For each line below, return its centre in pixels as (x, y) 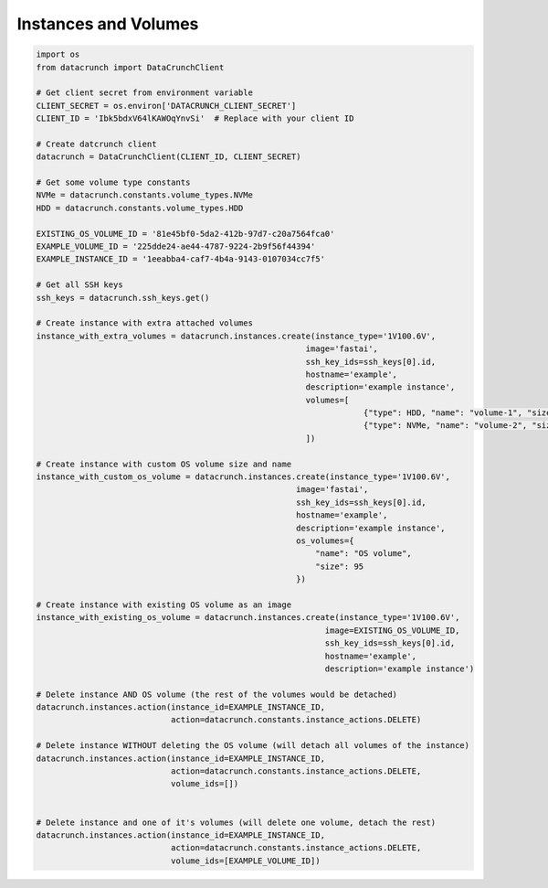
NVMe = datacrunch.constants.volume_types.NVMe (144, 195)
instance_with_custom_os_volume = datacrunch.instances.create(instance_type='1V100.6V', (243, 477)
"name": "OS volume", (364, 554)
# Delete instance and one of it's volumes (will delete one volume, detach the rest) (236, 822)
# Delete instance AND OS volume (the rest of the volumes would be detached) (216, 694)
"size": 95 (340, 566)
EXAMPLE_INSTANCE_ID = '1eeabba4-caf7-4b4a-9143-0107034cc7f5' (181, 259)
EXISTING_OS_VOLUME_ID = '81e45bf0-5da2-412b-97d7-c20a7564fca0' (185, 234)
